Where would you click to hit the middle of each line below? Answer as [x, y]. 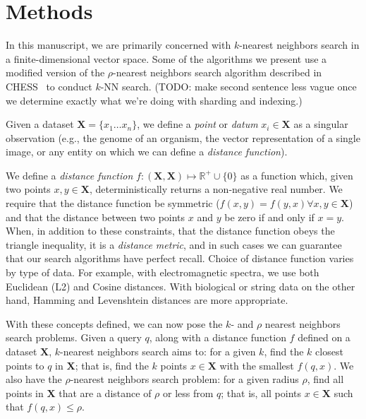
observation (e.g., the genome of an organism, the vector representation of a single [183, 137]
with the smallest [257, 365]
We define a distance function [69, 175]
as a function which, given [297, 175]
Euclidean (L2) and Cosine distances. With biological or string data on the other [181, 286]
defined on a [324, 337]
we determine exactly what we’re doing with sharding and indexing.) [154, 100]
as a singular [321, 124]
